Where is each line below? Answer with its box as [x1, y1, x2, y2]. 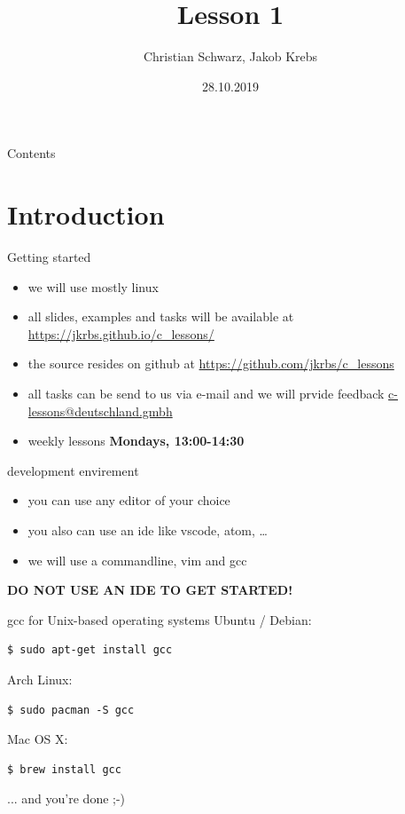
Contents [7, 144, 56, 162]
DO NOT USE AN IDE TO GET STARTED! [7, 581, 293, 599]
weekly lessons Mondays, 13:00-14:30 [27, 431, 245, 450]
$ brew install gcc [7, 763, 121, 776]
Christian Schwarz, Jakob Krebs [143, 47, 318, 66]
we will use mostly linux [27, 277, 159, 296]
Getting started [7, 248, 91, 266]
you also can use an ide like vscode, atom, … [27, 520, 268, 539]
